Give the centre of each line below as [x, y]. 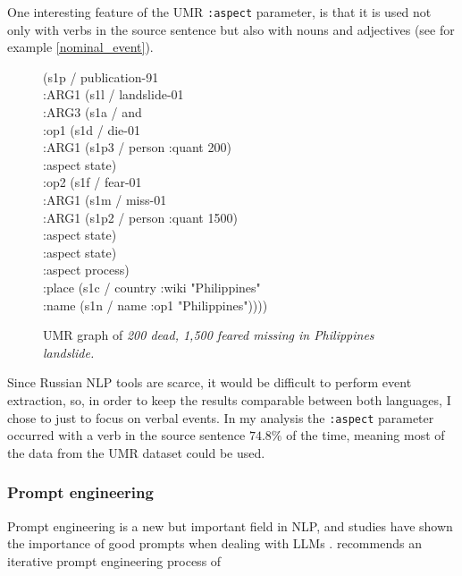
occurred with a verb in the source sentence [126, 435]
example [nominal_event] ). [80, 47]
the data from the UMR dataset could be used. [136, 452]
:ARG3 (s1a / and [92, 112]
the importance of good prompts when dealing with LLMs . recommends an [214, 543]
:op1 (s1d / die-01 [92, 129]
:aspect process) [86, 270]
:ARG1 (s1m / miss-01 [105, 199]
